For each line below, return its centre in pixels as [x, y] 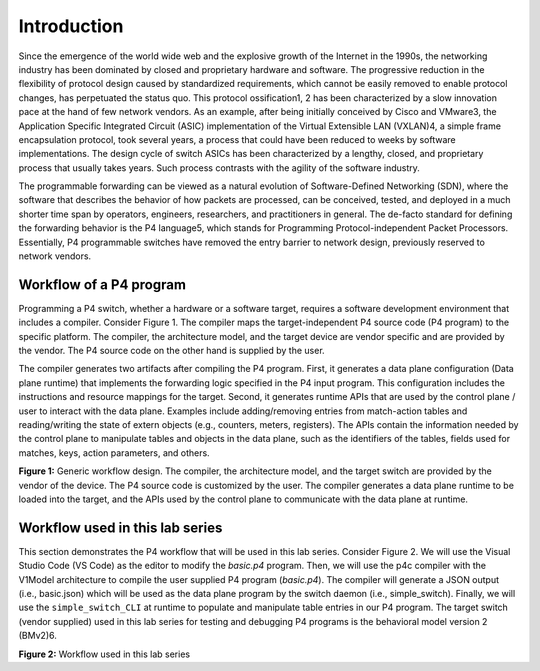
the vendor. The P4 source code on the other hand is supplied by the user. [171, 351]
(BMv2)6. [37, 636]
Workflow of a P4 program [102, 284]
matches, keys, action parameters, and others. [114, 452]
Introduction [71, 26]
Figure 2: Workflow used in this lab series [104, 654]
